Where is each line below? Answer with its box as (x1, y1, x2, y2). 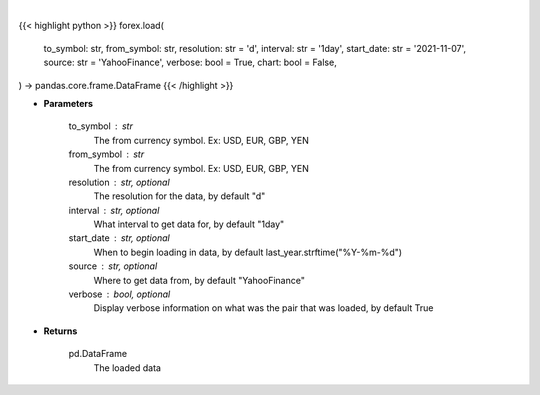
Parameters (43, 97, 94, 109)
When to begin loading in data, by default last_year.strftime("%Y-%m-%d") (93, 246, 403, 258)
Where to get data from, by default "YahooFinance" (93, 274, 305, 286)
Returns (43, 325, 78, 337)
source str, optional (68, 260, 158, 272)
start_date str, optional (68, 232, 170, 244)
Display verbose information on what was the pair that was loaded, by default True (93, 302, 434, 314)
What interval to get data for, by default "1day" (93, 218, 285, 230)
